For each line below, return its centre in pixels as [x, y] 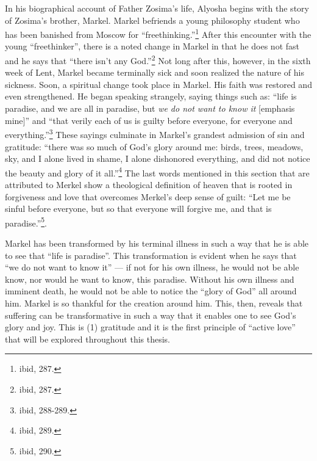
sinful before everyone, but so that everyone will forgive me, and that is [138, 209]
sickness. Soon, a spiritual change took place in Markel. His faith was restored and [158, 84]
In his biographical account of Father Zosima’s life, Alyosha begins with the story [157, 8]
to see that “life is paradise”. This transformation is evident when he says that [151, 255]
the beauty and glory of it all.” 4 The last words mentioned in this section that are [157, 172]
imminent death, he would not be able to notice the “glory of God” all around [151, 291]
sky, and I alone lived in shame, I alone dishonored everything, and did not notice [158, 158]
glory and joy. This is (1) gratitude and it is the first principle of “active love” [150, 327]
